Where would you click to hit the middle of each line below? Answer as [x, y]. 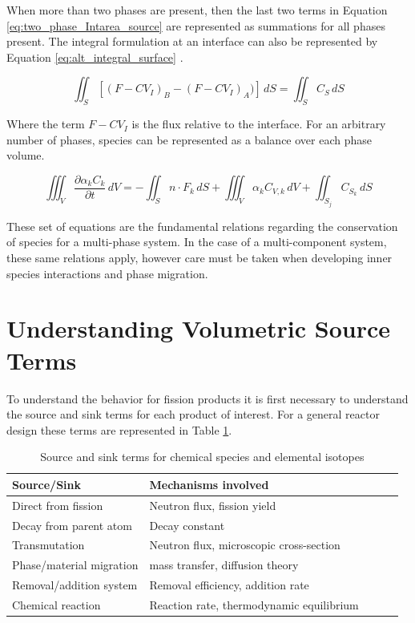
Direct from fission [58, 505]
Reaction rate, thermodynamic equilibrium [254, 604]
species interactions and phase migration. [107, 273]
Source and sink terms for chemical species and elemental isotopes [202, 457]
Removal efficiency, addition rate [229, 585]
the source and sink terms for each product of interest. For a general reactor [193, 414]
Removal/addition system [75, 585]
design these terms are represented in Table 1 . [119, 429]
